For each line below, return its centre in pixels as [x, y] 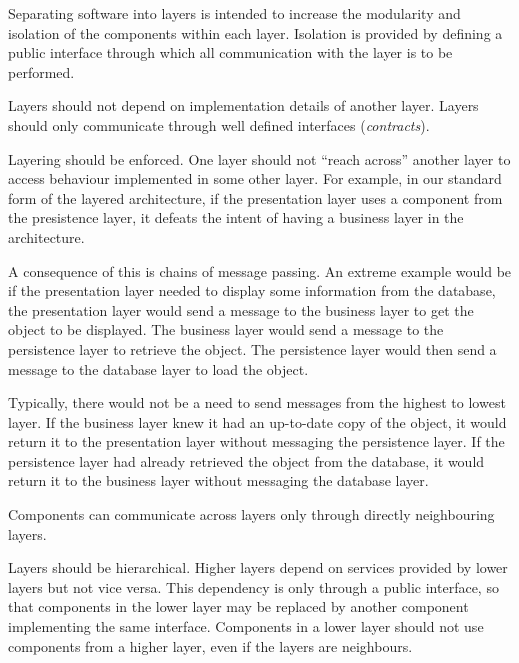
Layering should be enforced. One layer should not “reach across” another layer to [259, 158]
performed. [41, 71]
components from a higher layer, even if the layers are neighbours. [210, 645]
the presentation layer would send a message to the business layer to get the [241, 309]
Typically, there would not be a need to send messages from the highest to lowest [257, 402]
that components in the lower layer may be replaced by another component [238, 606]
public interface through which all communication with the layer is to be [230, 52]
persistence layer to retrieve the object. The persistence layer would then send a [252, 348]
